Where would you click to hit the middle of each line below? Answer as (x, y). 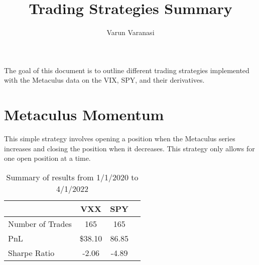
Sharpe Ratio (31, 252)
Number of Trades (40, 223)
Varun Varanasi (131, 32)
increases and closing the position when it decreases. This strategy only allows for (129, 148)
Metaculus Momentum (84, 114)
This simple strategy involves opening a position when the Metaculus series (120, 139)
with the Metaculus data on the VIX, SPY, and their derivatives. (104, 80)
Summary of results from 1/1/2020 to (72, 177)
